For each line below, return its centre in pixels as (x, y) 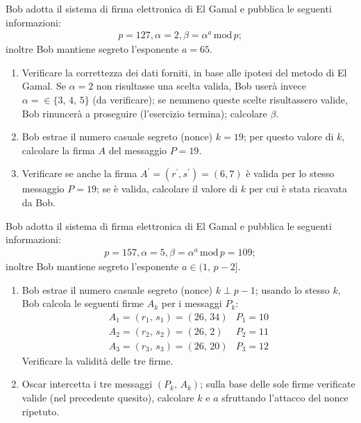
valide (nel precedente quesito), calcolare (108, 397)
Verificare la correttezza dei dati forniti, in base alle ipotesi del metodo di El (184, 72)
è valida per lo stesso (290, 173)
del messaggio (138, 150)
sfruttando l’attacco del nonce (285, 397)
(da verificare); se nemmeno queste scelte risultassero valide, (220, 100)
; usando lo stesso (292, 289)
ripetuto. (41, 411)
